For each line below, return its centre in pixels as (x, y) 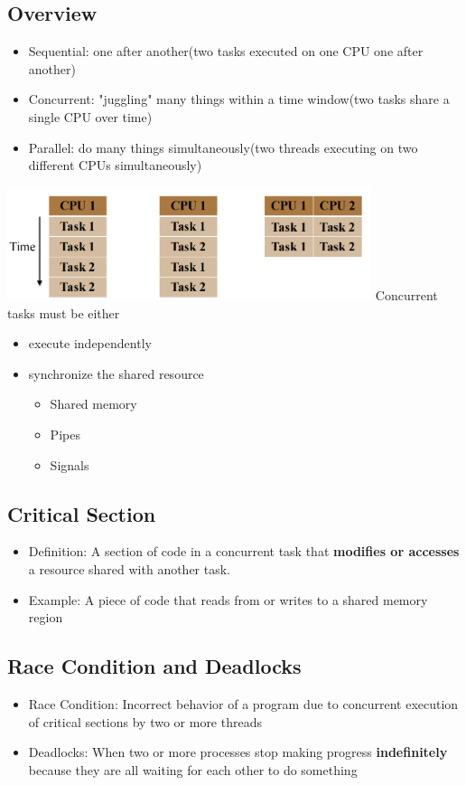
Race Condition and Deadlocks (154, 666)
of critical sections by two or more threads (145, 721)
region (46, 617)
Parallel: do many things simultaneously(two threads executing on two (223, 147)
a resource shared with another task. (130, 569)
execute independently (90, 343)
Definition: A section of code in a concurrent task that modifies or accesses (244, 551)
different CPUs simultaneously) (115, 165)
